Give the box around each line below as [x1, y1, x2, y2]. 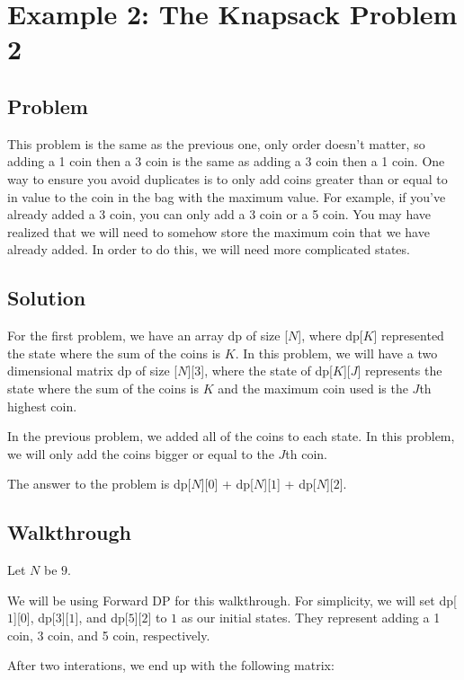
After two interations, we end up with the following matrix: [7, 656, 335, 675]
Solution [7, 284, 86, 312]
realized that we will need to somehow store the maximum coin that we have [7, 222, 430, 241]
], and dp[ [75, 608, 129, 627]
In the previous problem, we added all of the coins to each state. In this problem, [7, 427, 455, 446]
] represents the [357, 361, 442, 380]
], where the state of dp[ [201, 361, 333, 380]
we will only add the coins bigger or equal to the [7, 444, 274, 463]
